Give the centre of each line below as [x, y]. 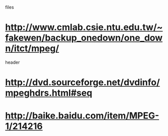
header [12, 62]
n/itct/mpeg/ [32, 49]
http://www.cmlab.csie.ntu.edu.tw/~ [84, 27]
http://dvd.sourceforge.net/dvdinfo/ [82, 82]
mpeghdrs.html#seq [49, 93]
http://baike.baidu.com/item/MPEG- [82, 116]
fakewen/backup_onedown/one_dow [84, 38]
